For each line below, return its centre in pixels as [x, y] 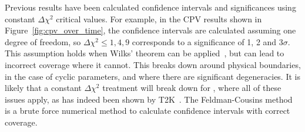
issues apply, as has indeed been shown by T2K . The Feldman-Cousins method [149, 99]
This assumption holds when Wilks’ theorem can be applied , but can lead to [145, 53]
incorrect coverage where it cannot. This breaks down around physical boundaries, [153, 64]
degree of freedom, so [43, 41]
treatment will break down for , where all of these [192, 88]
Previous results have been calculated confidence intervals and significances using [150, 7]
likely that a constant [43, 88]
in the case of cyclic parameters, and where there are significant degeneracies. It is [152, 76]
